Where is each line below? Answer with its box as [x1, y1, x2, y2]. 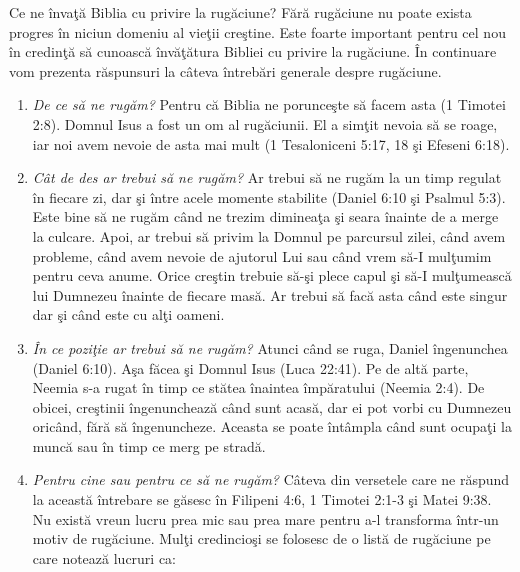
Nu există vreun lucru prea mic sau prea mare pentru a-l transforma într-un [32, 508, 499, 529]
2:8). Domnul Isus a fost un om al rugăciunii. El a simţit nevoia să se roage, [32, 113, 498, 134]
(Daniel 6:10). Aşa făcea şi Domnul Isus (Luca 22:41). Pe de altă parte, [32, 357, 469, 378]
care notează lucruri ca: [32, 547, 177, 568]
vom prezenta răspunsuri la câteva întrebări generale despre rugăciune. [9, 60, 442, 81]
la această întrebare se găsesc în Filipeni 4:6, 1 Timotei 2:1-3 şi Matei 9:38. [32, 489, 492, 510]
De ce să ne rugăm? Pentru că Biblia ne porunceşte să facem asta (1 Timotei [32, 94, 506, 115]
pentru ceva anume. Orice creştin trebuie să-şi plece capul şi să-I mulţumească [32, 265, 512, 286]
